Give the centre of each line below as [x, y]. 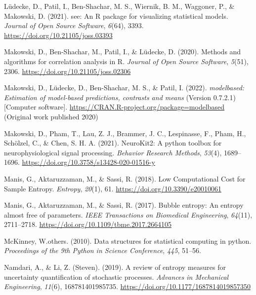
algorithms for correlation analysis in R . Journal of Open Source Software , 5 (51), [126, 61]
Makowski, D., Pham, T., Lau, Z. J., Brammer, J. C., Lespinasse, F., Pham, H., [125, 133]
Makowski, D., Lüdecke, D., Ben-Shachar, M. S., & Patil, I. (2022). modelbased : [124, 88]
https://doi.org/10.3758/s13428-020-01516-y [88, 162]
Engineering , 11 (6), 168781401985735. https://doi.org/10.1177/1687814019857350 [127, 286]
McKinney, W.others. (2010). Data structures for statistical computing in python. [128, 240]
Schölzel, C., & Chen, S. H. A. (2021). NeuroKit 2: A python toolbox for [113, 143]
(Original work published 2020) [51, 116]
